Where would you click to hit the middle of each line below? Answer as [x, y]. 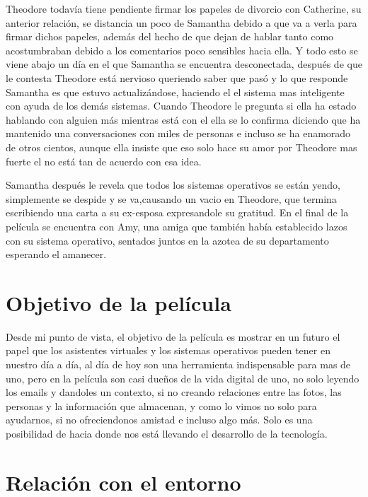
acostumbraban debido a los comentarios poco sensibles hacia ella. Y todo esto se [182, 50]
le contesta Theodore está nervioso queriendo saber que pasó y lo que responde [177, 77]
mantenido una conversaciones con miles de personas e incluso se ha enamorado [178, 133]
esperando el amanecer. [56, 254]
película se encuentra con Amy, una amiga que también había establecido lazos [177, 226]
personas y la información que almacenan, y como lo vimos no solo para [161, 405]
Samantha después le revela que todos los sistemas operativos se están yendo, [173, 185]
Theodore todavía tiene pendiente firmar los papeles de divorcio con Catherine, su [184, 8]
